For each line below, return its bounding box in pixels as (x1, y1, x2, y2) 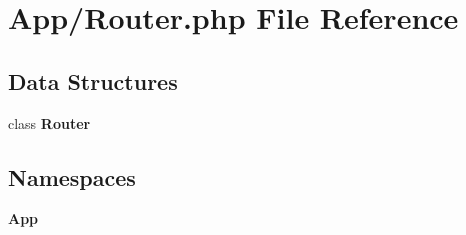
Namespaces (8, 161, 136, 192)
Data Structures (8, 65, 178, 96)
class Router (8, 112, 91, 133)
